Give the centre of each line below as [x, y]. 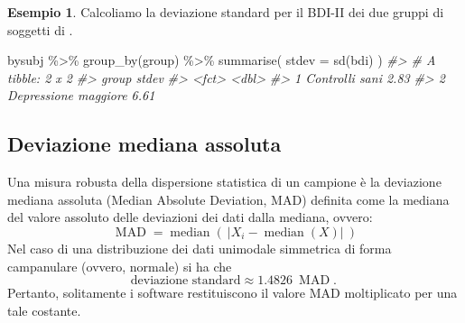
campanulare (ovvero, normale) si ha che [120, 266]
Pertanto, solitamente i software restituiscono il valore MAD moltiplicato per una [232, 293]
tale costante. [44, 310]
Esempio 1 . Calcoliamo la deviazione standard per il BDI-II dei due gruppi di [226, 12]
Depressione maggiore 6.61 [81, 95]
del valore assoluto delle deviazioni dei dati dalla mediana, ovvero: [190, 217]
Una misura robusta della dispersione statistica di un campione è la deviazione [224, 182]
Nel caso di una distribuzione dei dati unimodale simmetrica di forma [200, 248]
